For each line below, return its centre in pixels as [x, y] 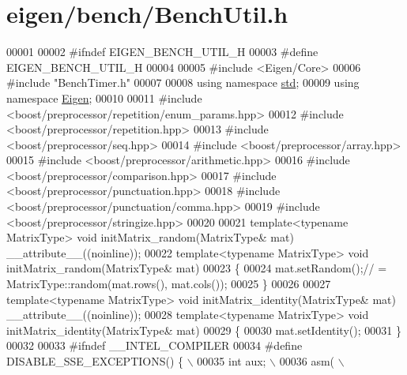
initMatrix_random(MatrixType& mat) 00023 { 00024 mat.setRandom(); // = [197, 268]
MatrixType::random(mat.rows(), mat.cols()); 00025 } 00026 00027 [169, 284]
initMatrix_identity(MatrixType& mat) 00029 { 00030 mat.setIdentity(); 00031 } [204, 330]
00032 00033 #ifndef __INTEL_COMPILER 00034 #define [155, 345]
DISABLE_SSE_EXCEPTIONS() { [95, 361]
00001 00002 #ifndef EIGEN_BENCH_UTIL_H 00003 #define [162, 52]
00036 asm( [307, 361]
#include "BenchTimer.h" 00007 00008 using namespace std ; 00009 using [183, 82]
